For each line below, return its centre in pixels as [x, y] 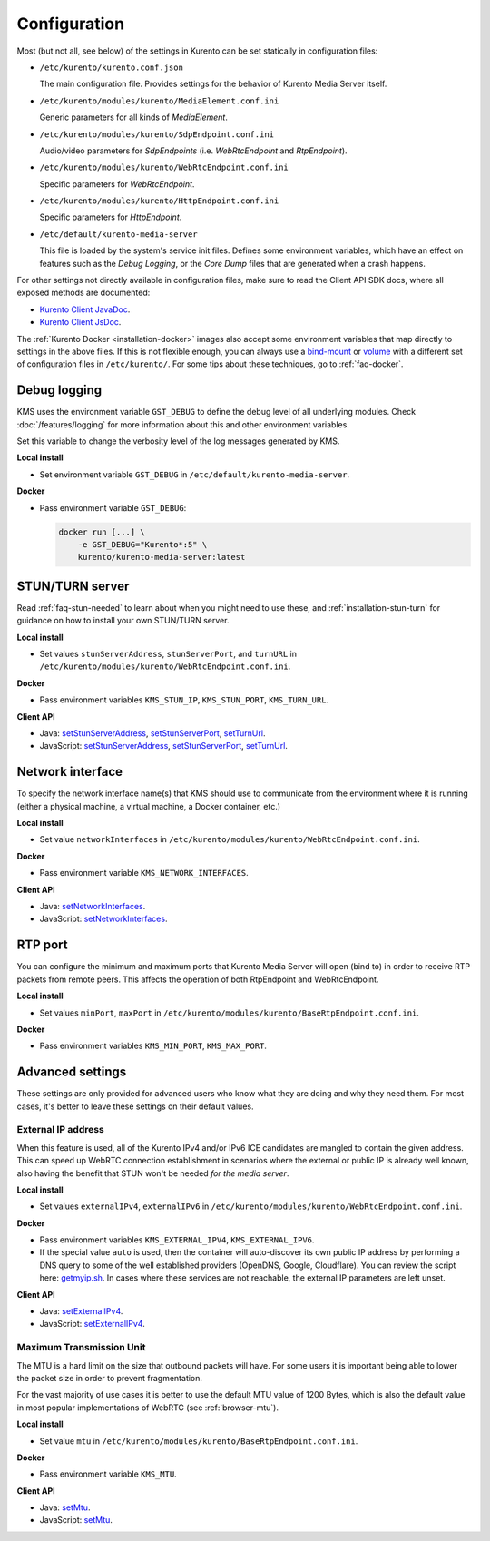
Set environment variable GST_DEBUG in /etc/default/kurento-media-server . [195, 474]
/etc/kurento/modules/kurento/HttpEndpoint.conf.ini [159, 201]
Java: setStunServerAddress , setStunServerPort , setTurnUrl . [152, 733]
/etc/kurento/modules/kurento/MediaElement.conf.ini [159, 101]
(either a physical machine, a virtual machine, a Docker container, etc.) [149, 806]
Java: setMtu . [65, 1507]
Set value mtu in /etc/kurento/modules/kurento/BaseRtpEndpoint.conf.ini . [199, 1441]
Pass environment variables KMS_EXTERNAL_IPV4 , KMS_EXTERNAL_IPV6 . [177, 1240]
